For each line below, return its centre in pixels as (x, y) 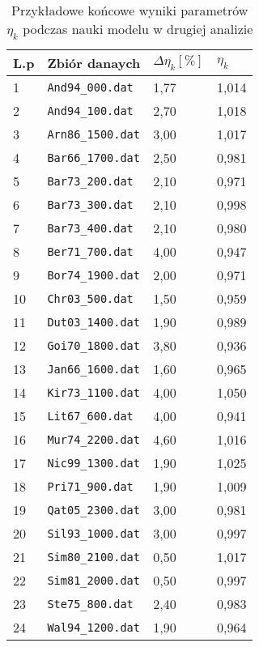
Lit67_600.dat (90, 416)
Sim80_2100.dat (93, 557)
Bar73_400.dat (90, 228)
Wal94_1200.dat (93, 627)
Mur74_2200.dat (93, 439)
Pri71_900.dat (90, 486)
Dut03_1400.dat (93, 322)
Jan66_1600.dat (93, 369)
